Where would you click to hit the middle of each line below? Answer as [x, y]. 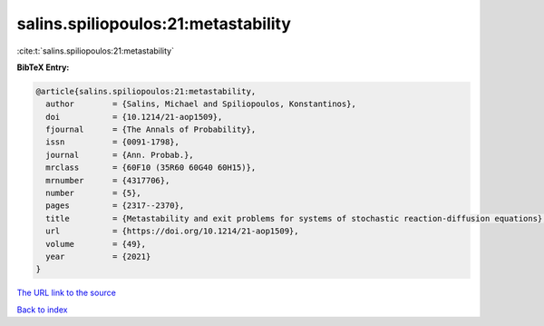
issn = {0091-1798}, [113, 142]
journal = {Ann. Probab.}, [120, 155]
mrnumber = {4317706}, [108, 180]
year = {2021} [98, 257]
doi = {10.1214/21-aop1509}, [134, 117]
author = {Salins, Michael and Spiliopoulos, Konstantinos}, [201, 104]
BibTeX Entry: [43, 67]
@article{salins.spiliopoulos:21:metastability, [146, 91]
